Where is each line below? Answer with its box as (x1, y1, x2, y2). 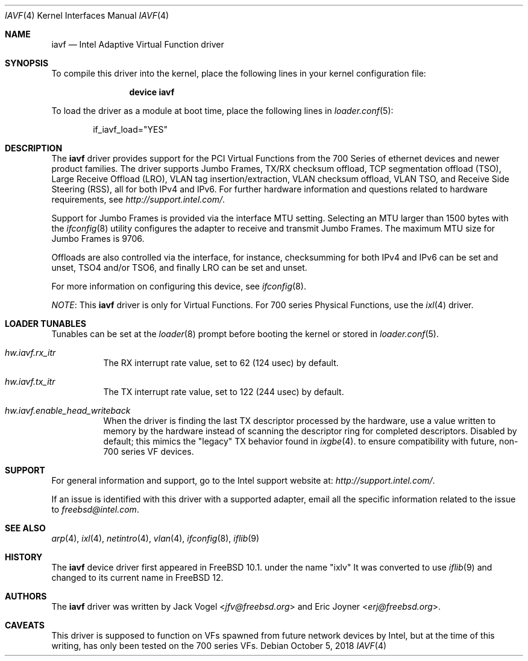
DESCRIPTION (5, 143, 63, 153)
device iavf (129, 87, 175, 97)
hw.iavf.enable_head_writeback (5, 405, 131, 416)
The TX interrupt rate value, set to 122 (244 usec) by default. (103, 387, 344, 397)
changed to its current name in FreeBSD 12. (51, 572, 224, 583)
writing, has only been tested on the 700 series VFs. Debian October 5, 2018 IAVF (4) (51, 640, 387, 651)
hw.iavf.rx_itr (5, 347, 56, 358)
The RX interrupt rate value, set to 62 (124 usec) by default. (103, 358, 339, 368)
